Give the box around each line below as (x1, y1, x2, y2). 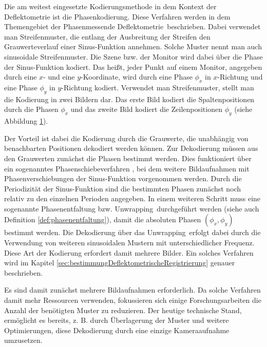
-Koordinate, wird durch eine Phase (81, 71, 193, 82)
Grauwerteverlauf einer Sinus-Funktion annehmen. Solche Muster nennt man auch (4, 41, 262, 52)
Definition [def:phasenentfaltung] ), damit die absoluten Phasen (4, 214, 201, 225)
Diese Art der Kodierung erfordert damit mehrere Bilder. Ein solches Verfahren (4, 247, 254, 258)
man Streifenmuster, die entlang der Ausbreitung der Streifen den (4, 31, 211, 42)
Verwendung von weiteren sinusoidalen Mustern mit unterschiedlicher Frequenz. (4, 237, 255, 248)
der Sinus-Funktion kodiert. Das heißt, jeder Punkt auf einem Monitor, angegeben (4, 61, 262, 72)
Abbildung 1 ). (4, 115, 48, 126)
